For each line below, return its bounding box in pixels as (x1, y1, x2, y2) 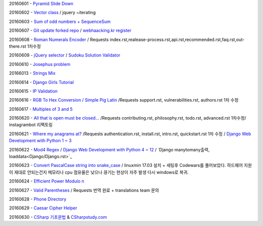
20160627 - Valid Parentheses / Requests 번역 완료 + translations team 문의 (9, 187, 159, 193)
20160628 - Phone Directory (9, 196, 67, 202)
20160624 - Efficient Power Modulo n (9, 178, 85, 184)
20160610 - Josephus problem (9, 61, 71, 67)
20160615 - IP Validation (9, 88, 58, 94)
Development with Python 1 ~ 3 (9, 138, 72, 144)
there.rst (9, 43, 26, 49)
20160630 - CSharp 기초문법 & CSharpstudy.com (9, 214, 107, 220)
